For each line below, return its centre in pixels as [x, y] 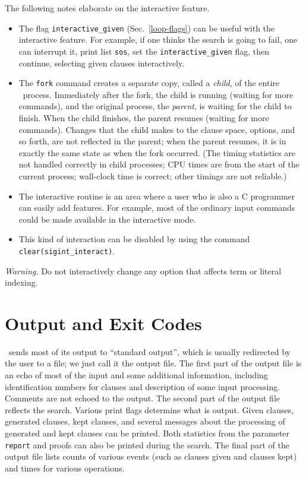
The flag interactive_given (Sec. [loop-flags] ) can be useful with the [147, 28]
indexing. [21, 282]
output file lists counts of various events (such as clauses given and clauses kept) [151, 456]
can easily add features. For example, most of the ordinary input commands [157, 208]
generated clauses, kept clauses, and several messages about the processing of [145, 421]
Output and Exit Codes [103, 323]
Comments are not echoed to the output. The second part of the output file [142, 398]
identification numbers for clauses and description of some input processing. [143, 386]
